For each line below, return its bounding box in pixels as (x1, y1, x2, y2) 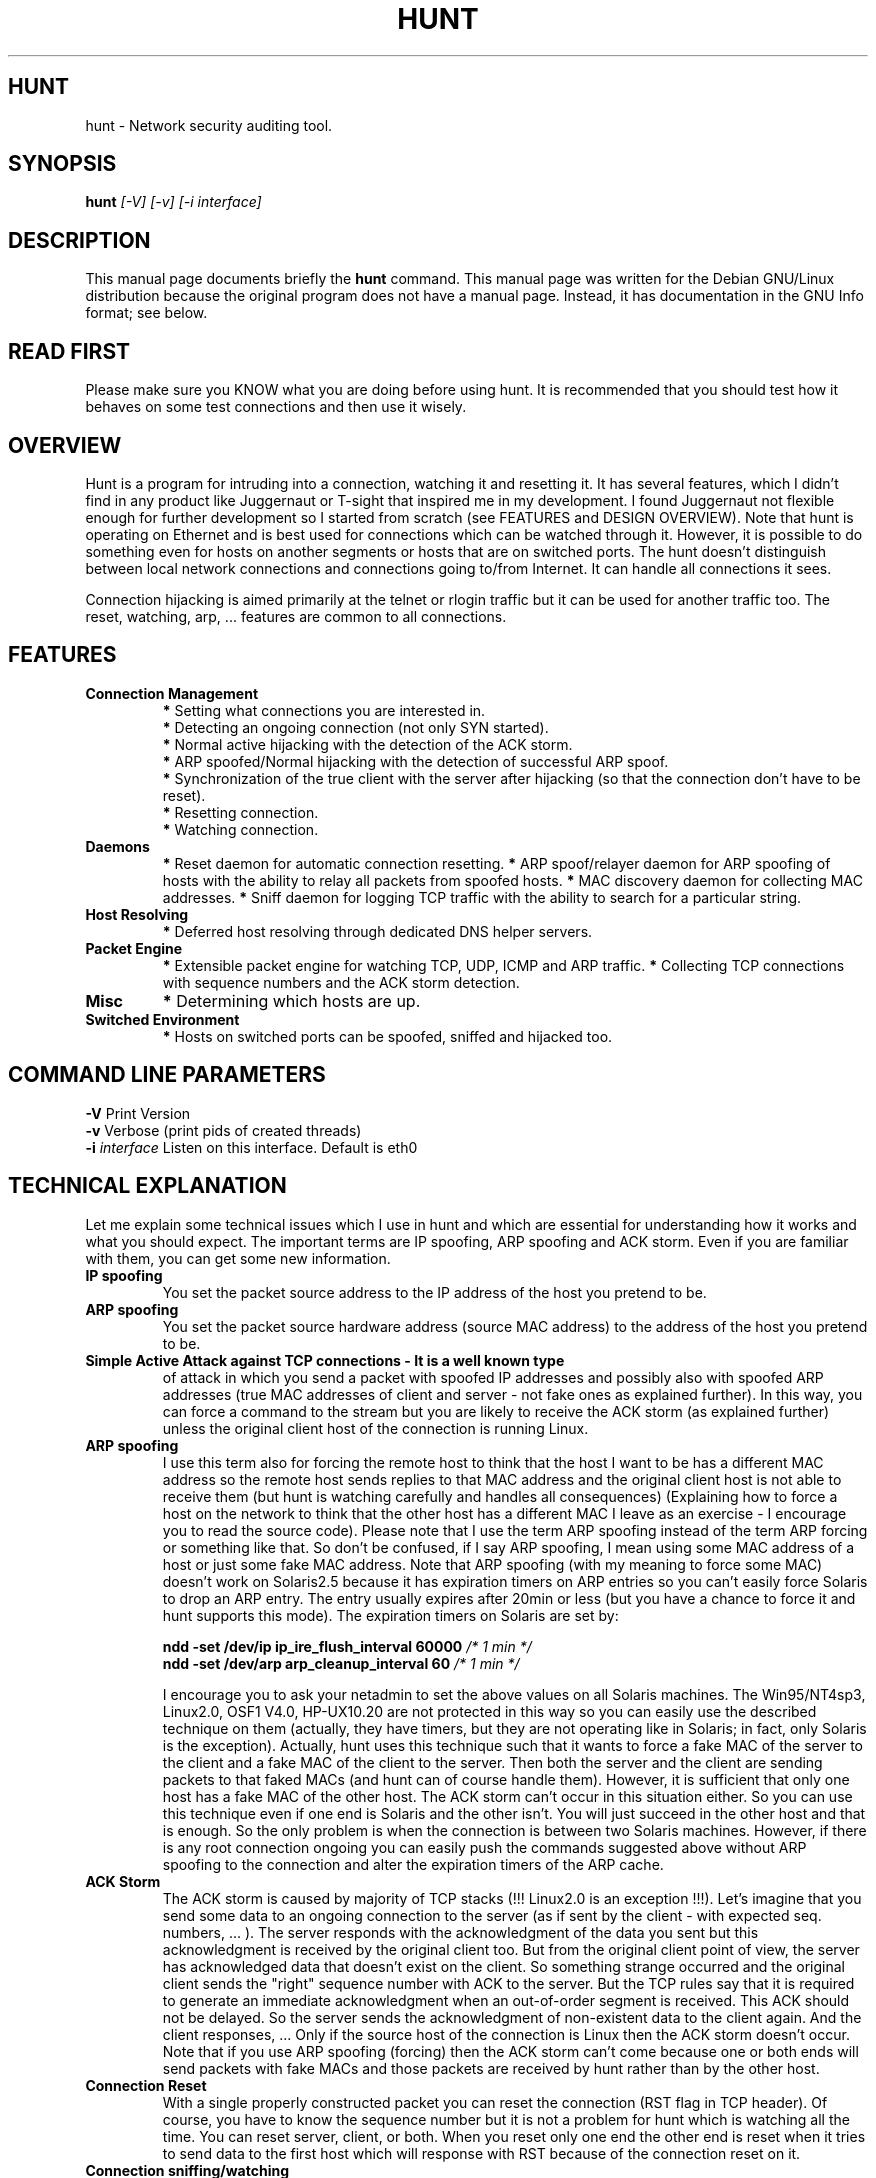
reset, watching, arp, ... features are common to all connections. (85, 607, 507, 625)
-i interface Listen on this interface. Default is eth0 (85, 1138, 418, 1156)
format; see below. (85, 304, 208, 322)
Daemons (85, 837, 150, 855)
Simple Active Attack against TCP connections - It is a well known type (85, 1351, 565, 1369)
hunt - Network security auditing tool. (85, 116, 333, 134)
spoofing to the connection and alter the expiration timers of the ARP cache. (162, 1855, 664, 1873)
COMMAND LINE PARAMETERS (8, 1062, 326, 1088)
